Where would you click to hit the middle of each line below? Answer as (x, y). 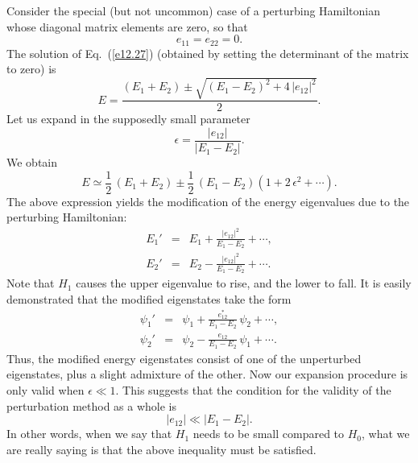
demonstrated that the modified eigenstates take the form (149, 298)
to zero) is (31, 69)
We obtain (32, 162)
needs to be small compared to (269, 434)
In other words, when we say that (89, 434)
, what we (386, 434)
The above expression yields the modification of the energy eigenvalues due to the (208, 201)
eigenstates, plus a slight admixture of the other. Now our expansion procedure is (207, 374)
